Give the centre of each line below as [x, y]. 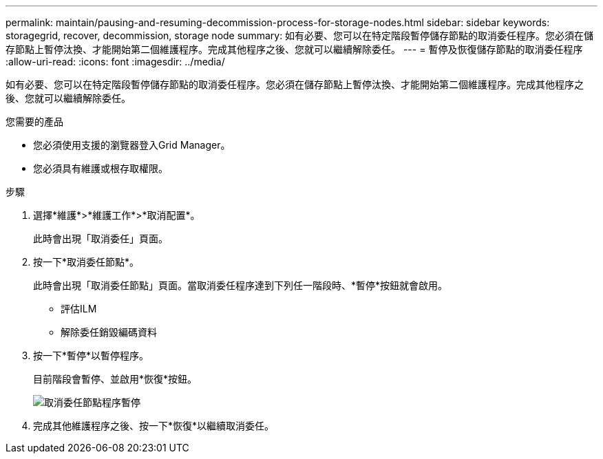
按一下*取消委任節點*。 [86, 262]
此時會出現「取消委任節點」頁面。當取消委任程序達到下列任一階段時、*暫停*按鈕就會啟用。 [241, 285]
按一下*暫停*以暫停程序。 [91, 355]
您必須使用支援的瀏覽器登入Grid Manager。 [132, 145]
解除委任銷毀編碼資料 [109, 332]
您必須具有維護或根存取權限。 [100, 168]
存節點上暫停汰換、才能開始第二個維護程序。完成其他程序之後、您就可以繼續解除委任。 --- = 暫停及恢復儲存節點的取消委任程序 [294, 49]
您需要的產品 [34, 121]
